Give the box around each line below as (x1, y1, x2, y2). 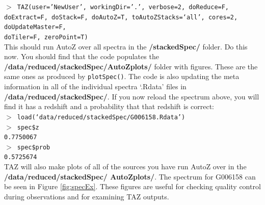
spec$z (17, 123, 39, 131)
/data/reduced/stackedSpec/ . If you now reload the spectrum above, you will (4, 91, 259, 101)
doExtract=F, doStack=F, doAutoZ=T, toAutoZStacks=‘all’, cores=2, (4, 13, 238, 21)
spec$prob (17, 143, 50, 151)
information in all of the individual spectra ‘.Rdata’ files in (4, 81, 187, 92)
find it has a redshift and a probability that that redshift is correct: (4, 101, 215, 112)
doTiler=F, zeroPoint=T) (4, 33, 88, 41)
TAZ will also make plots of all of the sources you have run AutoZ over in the (4, 161, 247, 172)
